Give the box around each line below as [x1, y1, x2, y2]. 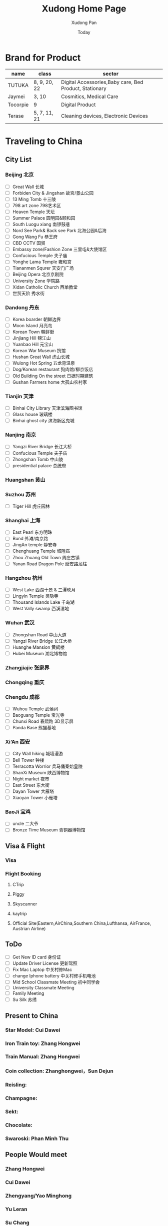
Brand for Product [5, 52, 81, 63]
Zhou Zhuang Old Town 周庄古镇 [12, 554, 80, 560]
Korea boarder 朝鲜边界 [12, 316, 61, 322]
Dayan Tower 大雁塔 [12, 788, 54, 794]
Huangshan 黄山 [5, 476, 46, 483]
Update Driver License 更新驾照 [12, 960, 77, 966]
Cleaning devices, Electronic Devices [60, 112, 148, 119]
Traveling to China [5, 136, 82, 147]
